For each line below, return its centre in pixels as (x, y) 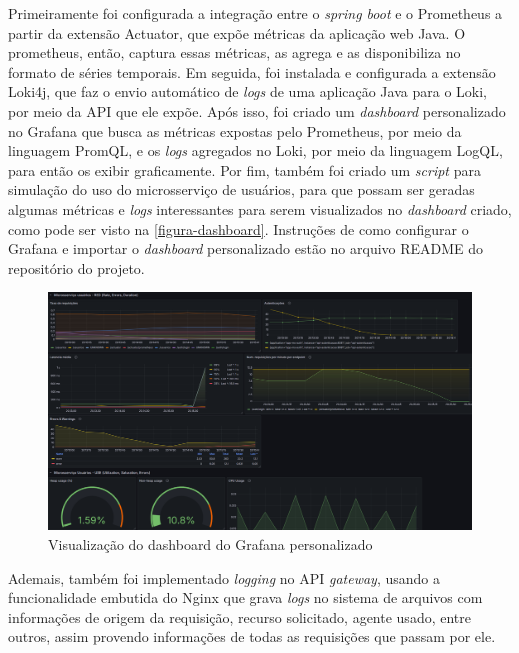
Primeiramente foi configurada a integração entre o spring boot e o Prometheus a (255, 13)
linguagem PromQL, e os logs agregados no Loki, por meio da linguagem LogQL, (255, 150)
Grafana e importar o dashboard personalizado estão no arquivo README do (246, 248)
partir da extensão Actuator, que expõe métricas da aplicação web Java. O (237, 32)
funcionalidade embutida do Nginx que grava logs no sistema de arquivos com (245, 597)
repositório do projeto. (76, 267)
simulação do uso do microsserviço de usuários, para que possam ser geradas (241, 189)
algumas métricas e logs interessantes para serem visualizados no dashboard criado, (260, 208)
